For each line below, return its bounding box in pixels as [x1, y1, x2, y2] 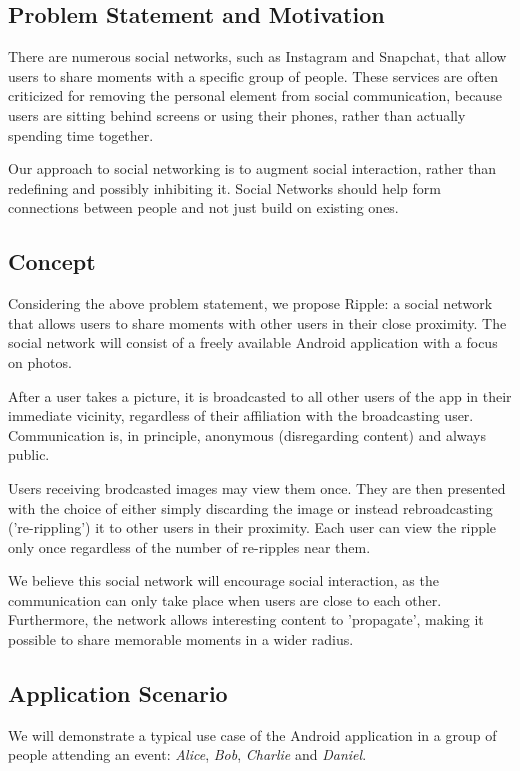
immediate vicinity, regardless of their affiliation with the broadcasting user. [8, 405, 474, 426]
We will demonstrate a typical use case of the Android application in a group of [8, 724, 497, 745]
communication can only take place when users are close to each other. [8, 589, 442, 610]
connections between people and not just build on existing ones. [8, 197, 399, 218]
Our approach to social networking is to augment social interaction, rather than [8, 158, 497, 179]
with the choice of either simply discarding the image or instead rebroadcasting [8, 497, 493, 518]
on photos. [8, 351, 72, 372]
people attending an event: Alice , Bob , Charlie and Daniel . [8, 744, 367, 765]
